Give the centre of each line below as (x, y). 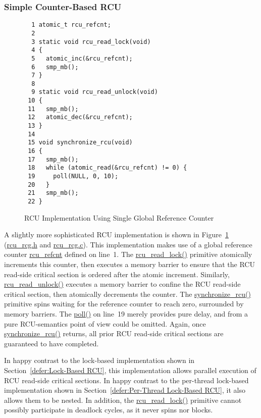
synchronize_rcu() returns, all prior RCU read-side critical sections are (114, 333)
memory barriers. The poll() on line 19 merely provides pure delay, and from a (126, 313)
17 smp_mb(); (53, 159)
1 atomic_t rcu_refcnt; (71, 25)
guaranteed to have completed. (51, 343)
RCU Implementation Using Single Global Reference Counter (119, 217)
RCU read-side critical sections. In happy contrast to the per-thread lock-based (126, 380)
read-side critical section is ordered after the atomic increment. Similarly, (117, 274)
